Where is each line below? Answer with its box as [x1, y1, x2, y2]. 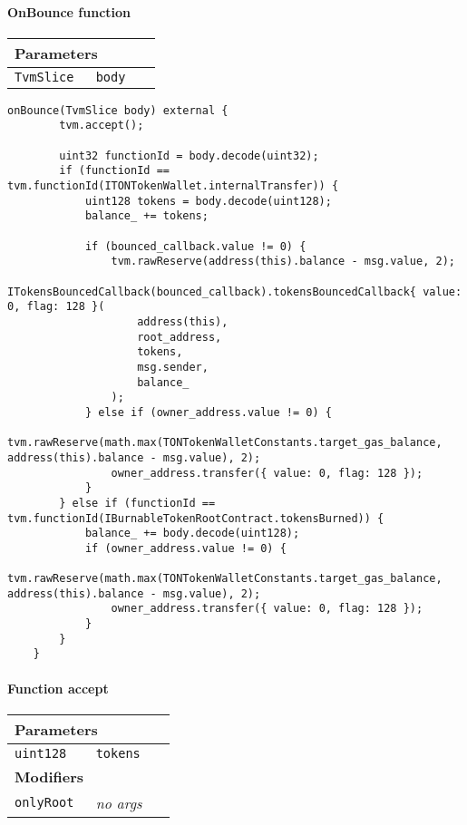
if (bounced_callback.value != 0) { [84, 239, 306, 253]
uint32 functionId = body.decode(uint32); [59, 149, 319, 162]
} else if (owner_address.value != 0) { [84, 405, 332, 419]
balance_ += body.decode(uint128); [84, 527, 300, 540]
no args [95, 791, 142, 813]
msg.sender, [137, 360, 209, 374]
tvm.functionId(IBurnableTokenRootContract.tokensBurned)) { [7, 511, 384, 525]
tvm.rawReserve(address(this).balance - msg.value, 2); [111, 255, 455, 268]
